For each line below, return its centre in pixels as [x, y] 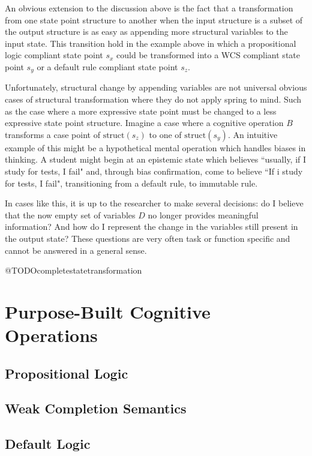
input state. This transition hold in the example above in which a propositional [151, 43]
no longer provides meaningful [203, 214]
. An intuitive [253, 134]
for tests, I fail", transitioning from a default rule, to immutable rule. [131, 183]
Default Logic [48, 444]
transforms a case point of [52, 134]
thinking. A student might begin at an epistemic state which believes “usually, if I [156, 159]
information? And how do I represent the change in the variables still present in [151, 226]
